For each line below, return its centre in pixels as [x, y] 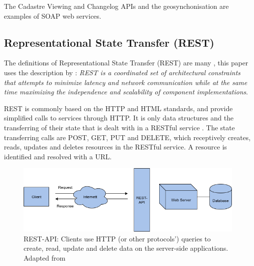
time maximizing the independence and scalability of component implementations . [126, 92]
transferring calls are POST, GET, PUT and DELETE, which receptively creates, [127, 137]
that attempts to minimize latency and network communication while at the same [126, 82]
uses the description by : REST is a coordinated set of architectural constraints [122, 72]
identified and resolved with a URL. [58, 156]
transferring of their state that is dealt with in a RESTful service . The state [119, 127]
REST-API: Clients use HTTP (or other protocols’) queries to [117, 238]
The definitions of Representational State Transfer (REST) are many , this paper [126, 63]
